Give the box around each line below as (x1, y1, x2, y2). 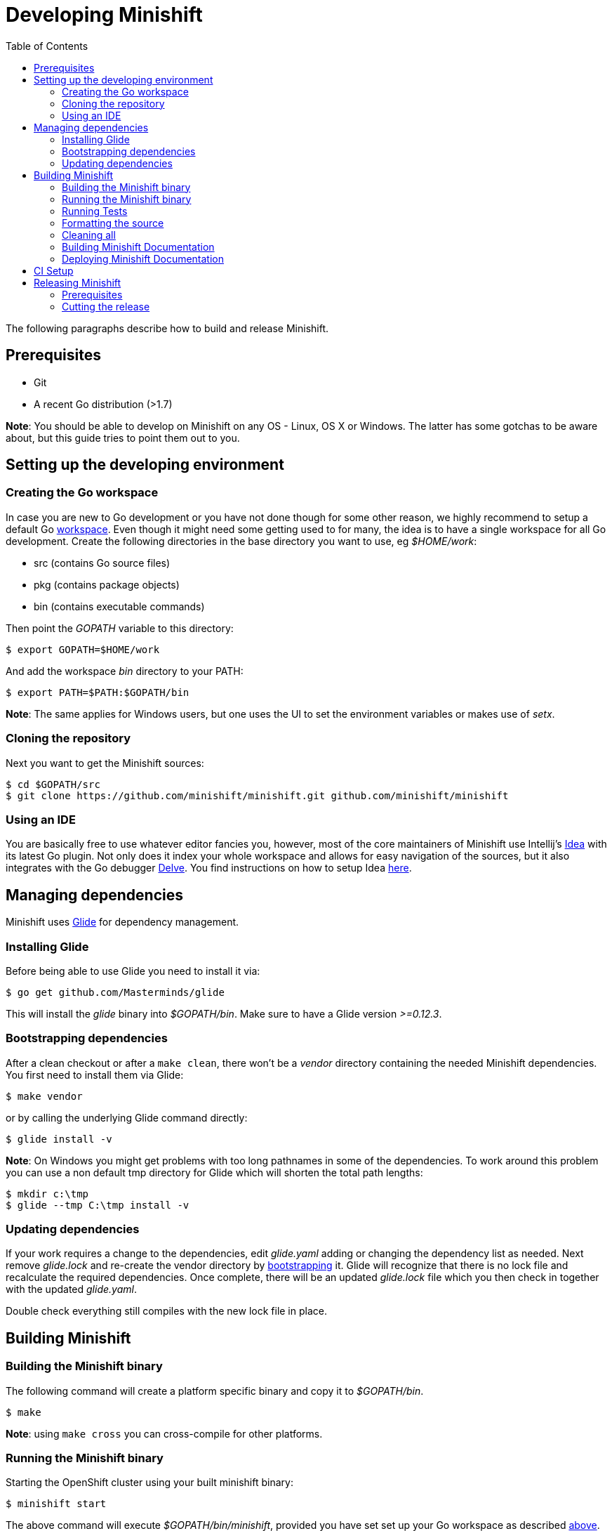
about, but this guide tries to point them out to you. (6, 431, 240, 444)
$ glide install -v (6, 1133, 112, 1145)
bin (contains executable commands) (34, 600, 205, 612)
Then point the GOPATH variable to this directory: (6, 622, 234, 634)
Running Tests (62, 204, 128, 217)
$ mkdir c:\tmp (6, 1188, 89, 1200)
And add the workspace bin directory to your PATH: (6, 664, 244, 677)
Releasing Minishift (34, 276, 121, 289)
